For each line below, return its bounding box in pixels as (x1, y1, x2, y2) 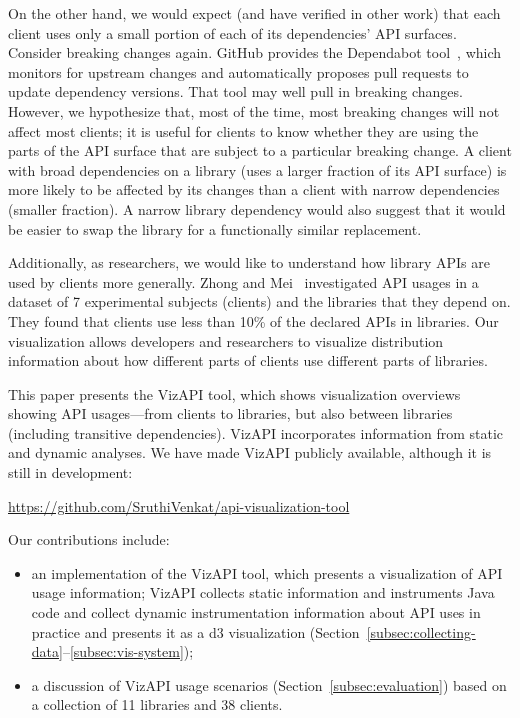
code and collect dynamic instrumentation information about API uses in (31, 602, 481, 623)
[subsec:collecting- (366, 621, 476, 642)
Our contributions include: (8, 529, 170, 550)
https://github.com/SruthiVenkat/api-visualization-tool (8, 495, 350, 516)
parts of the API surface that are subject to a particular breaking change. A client (8, 140, 512, 161)
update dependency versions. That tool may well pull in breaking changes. (8, 81, 463, 102)
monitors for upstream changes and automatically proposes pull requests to (8, 61, 469, 82)
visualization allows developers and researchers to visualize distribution (8, 330, 444, 351)
